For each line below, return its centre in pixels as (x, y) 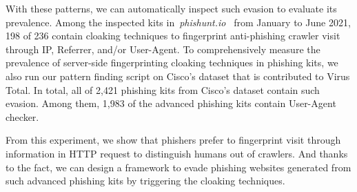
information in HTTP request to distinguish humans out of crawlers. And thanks (177, 153)
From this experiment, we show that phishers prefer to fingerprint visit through (173, 140)
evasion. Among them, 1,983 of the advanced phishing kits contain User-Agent (171, 103)
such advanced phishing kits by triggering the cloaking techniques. (145, 181)
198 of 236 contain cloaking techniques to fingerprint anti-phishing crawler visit (173, 36)
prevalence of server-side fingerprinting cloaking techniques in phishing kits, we (172, 63)
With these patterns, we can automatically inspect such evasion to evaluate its (171, 8)
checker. (22, 116)
